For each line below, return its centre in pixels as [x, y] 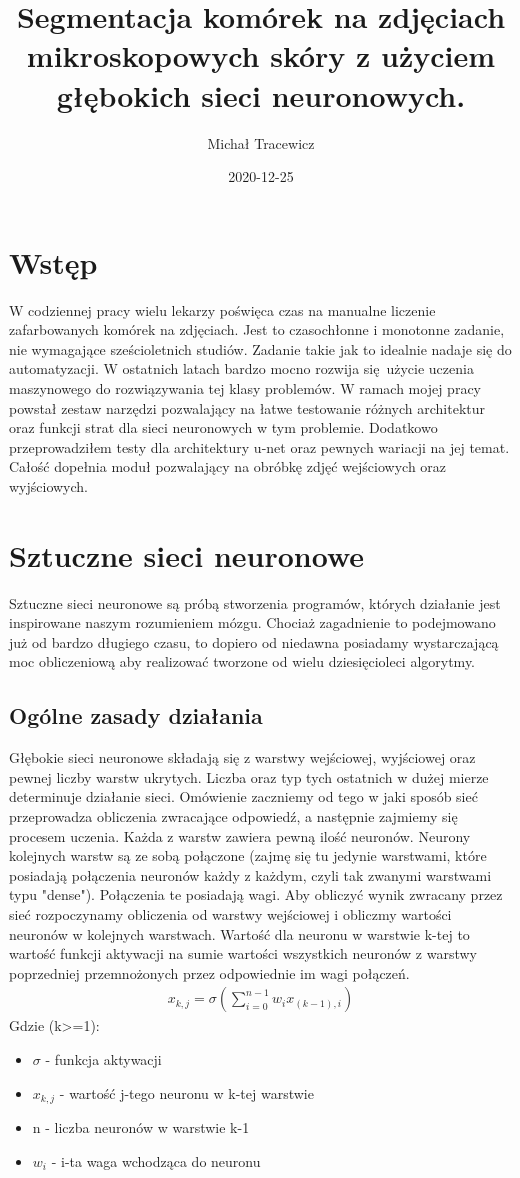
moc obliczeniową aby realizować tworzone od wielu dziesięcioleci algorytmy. [242, 661]
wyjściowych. [49, 485]
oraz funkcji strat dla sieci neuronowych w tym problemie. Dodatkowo [223, 427]
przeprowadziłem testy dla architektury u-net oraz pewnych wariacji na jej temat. [259, 446]
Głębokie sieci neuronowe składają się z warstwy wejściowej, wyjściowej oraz [242, 757]
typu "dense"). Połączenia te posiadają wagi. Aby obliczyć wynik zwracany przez [256, 894]
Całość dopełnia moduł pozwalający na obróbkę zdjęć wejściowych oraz [228, 466]
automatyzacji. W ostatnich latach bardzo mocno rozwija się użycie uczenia [241, 368]
